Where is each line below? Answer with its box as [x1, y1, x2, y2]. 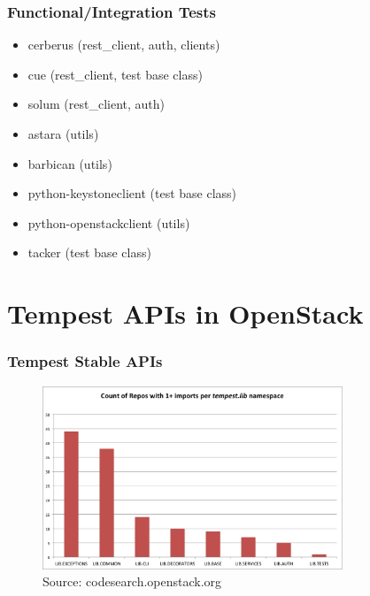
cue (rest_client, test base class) [27, 65, 203, 83]
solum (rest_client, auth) [27, 95, 165, 113]
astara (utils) [27, 125, 99, 142]
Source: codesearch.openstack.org [42, 572, 222, 591]
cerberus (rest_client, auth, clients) [27, 35, 220, 54]
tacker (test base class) [27, 243, 151, 262]
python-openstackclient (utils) [27, 213, 190, 232]
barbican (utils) [27, 154, 112, 172]
